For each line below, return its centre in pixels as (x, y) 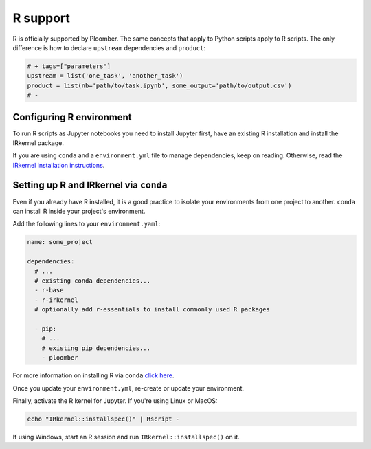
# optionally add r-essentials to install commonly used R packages (153, 310)
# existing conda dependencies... (93, 281)
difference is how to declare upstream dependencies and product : (109, 47)
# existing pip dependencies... (96, 348)
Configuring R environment (72, 117)
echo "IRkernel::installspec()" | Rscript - (103, 419)
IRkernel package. (38, 143)
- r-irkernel (56, 300)
